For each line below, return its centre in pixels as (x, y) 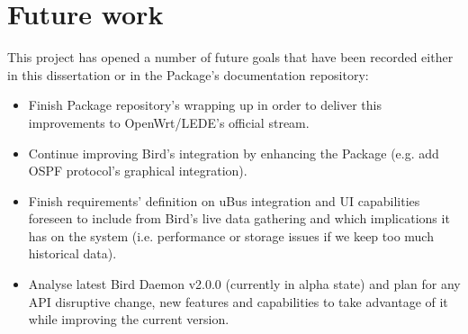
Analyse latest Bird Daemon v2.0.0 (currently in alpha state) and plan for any (244, 284)
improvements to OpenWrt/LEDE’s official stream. (169, 122)
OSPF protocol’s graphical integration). (138, 171)
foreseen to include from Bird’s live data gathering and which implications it (239, 218)
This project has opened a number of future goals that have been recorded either (230, 57)
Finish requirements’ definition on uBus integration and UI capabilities (224, 200)
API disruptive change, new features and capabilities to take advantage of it (238, 301)
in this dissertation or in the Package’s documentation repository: (188, 74)
